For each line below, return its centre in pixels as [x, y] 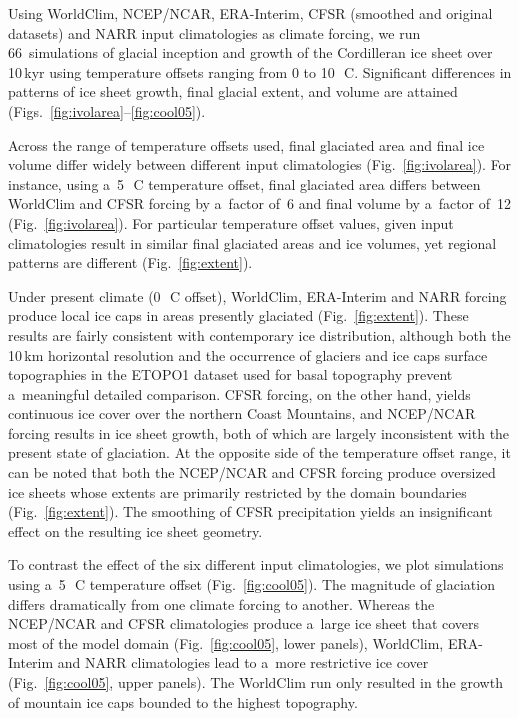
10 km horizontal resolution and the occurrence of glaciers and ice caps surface [248, 354]
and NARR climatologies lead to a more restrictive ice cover [243, 662]
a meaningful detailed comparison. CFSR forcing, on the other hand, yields [239, 393]
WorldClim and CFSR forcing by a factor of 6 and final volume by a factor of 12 [260, 203]
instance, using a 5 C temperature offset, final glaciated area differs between [244, 183]
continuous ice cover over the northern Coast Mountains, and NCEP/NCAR [242, 413]
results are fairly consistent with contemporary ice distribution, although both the [259, 334]
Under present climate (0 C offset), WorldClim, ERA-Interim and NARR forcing [257, 295]
